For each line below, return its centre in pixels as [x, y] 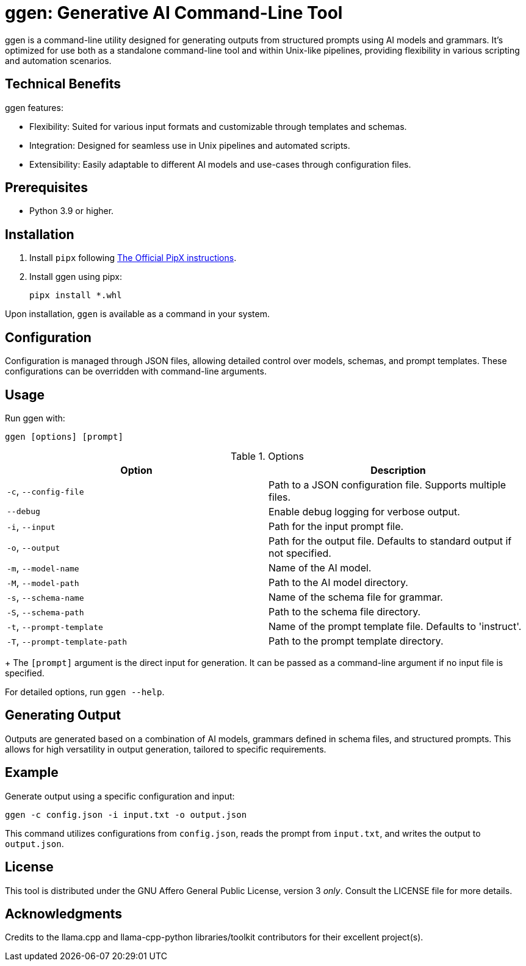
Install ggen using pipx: [76, 277]
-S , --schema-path [45, 611]
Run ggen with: [35, 418]
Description [398, 470]
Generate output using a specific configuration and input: [120, 796]
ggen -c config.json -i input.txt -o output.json [126, 814]
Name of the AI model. [320, 567]
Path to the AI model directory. [338, 582]
